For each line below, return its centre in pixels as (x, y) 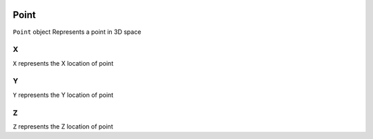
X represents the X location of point (63, 63)
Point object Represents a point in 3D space (77, 32)
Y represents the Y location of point (63, 95)
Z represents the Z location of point (63, 126)
